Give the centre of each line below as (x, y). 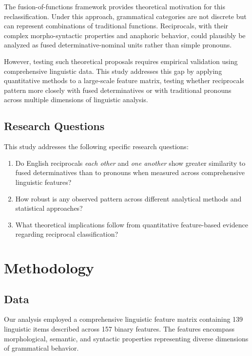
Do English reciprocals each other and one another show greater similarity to (130, 163)
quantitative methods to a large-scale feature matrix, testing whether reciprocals (124, 80)
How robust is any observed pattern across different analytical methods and (128, 198)
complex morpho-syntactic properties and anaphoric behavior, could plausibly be (125, 35)
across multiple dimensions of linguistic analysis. (76, 100)
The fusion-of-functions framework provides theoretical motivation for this (115, 6)
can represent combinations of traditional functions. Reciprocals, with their (116, 26)
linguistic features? (43, 182)
